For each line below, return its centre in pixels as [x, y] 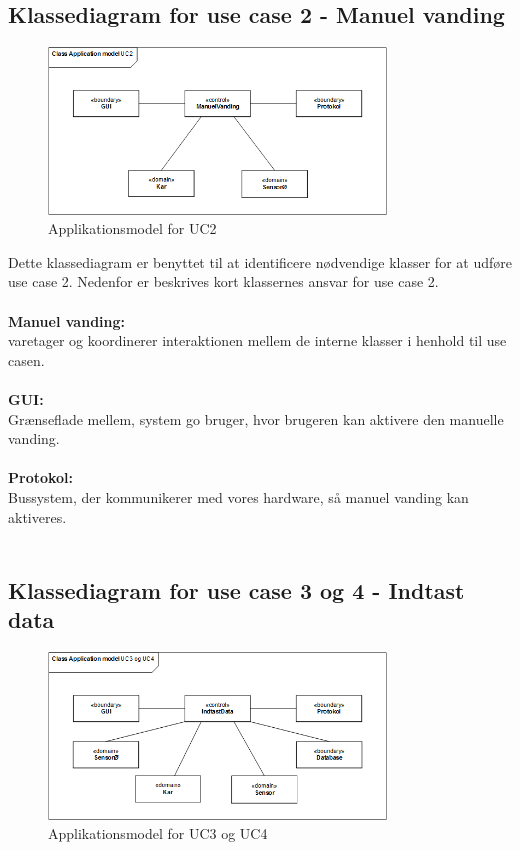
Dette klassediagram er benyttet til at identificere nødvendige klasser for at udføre [260, 261]
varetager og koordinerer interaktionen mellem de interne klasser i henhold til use [257, 340]
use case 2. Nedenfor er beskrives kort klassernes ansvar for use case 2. [223, 281]
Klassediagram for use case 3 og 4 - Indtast [236, 590]
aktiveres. [37, 516]
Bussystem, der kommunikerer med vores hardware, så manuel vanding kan [238, 496]
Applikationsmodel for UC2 [132, 228]
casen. [26, 359]
